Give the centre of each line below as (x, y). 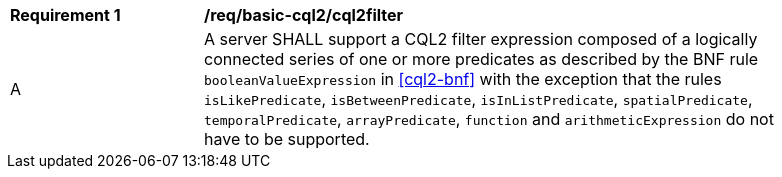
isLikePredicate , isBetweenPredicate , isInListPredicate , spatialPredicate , (478, 99)
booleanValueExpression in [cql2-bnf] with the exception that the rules (463, 79)
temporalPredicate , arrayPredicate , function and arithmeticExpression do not (489, 119)
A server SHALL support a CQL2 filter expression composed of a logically (481, 39)
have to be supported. (287, 139)
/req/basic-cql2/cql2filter (304, 15)
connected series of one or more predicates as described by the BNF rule (481, 59)
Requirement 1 (65, 15)
